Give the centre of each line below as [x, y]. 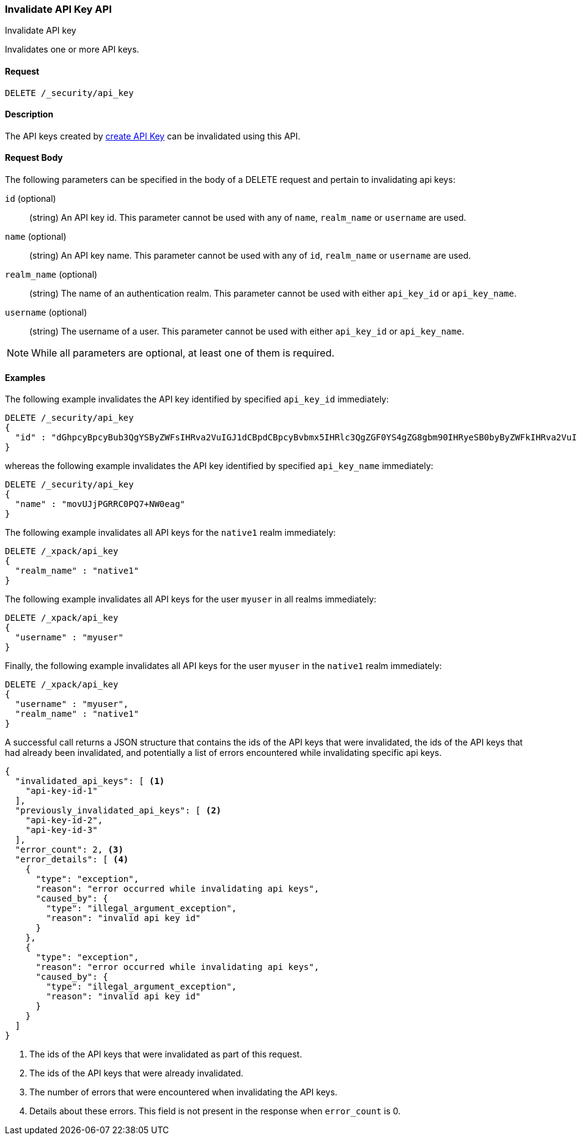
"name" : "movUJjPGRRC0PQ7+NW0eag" [100, 504]
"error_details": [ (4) [72, 860]
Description [29, 114]
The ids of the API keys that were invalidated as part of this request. [166, 1054]
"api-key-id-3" [61, 830]
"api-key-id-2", [64, 820]
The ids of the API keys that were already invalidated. [137, 1073]
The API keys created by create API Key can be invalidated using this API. [153, 136]
